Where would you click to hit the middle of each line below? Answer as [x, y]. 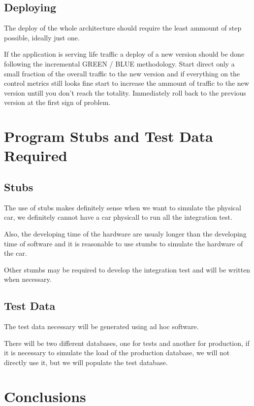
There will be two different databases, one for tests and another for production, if [127, 343]
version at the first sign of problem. [57, 102]
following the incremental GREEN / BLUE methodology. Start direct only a [119, 63]
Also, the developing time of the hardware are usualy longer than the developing [125, 233]
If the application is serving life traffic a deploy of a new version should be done [124, 54]
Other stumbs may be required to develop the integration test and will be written [127, 269]
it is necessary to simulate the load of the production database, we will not [117, 353]
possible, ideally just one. [42, 37]
